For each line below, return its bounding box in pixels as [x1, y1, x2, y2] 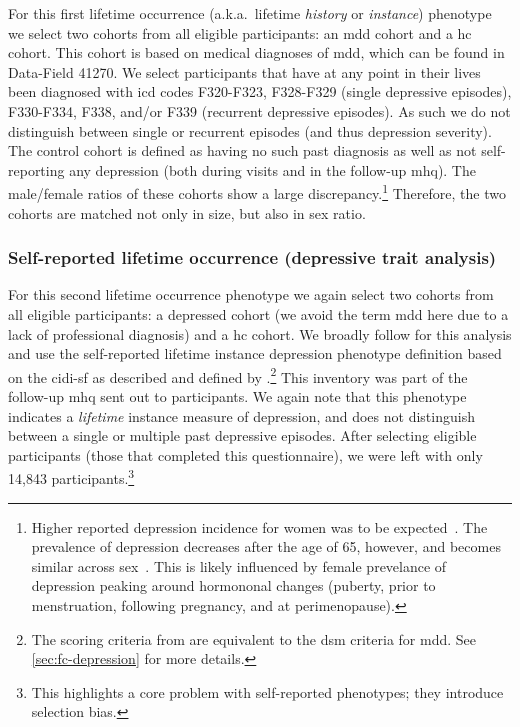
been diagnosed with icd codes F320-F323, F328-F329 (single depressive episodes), [8, 81, 512, 102]
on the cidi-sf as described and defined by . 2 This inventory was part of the [8, 363, 468, 387]
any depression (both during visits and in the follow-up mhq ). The [69, 159, 476, 180]
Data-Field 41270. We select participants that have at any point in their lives [8, 61, 481, 82]
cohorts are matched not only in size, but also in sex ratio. [8, 202, 366, 223]
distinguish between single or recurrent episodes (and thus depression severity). [8, 120, 492, 141]
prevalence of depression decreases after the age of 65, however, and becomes [31, 536, 501, 557]
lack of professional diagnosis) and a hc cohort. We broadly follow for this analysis [8, 323, 512, 344]
